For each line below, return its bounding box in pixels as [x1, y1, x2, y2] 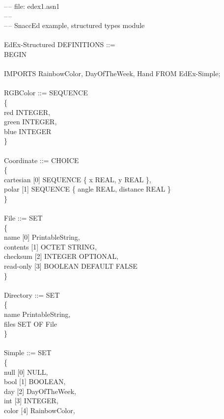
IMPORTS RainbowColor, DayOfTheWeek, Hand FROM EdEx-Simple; [4, 68, 221, 79]
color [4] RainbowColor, [4, 405, 75, 415]
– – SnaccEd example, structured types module [4, 20, 145, 30]
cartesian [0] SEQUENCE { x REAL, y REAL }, [4, 174, 151, 184]
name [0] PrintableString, [4, 232, 80, 242]
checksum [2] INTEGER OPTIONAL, [4, 251, 118, 261]
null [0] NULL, [4, 366, 48, 377]
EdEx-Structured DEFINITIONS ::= [4, 39, 115, 50]
